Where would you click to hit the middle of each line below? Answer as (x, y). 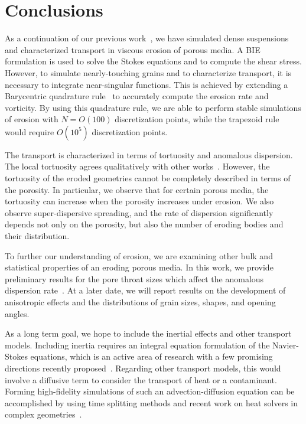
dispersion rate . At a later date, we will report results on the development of (145, 290)
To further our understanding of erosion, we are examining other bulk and (139, 255)
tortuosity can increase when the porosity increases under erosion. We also (139, 201)
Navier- (286, 345)
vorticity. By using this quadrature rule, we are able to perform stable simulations (153, 107)
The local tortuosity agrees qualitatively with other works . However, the (137, 166)
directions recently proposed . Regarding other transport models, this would (143, 368)
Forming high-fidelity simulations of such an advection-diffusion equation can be (150, 391)
